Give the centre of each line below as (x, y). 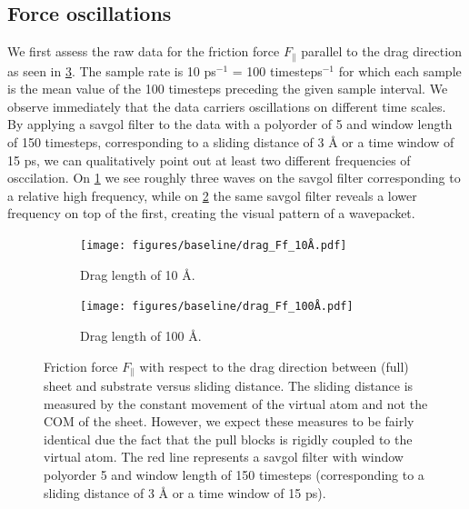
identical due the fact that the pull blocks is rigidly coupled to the (228, 439)
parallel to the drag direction (381, 51)
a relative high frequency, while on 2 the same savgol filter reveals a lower (212, 195)
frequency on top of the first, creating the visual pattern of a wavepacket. (211, 213)
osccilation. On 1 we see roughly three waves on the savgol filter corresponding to (234, 178)
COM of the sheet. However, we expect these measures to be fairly (229, 421)
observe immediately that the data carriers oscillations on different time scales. (227, 106)
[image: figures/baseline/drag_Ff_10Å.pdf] (214, 245)
